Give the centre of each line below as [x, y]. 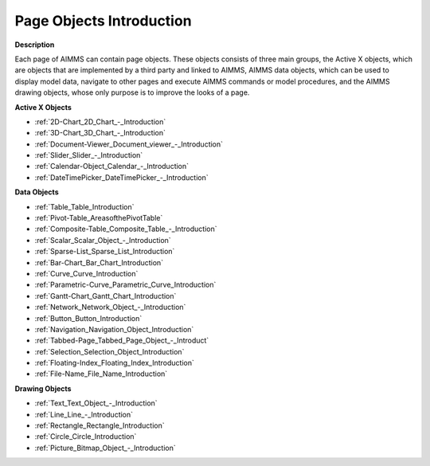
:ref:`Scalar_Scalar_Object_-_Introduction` [103, 240]
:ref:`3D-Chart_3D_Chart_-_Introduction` [100, 133]
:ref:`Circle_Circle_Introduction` [86, 437]
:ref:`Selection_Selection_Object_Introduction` [109, 351]
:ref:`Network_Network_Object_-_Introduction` [110, 307]
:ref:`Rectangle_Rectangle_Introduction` [100, 425]
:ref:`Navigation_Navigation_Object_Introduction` [114, 329]
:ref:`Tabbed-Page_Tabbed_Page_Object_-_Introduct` [122, 341]
